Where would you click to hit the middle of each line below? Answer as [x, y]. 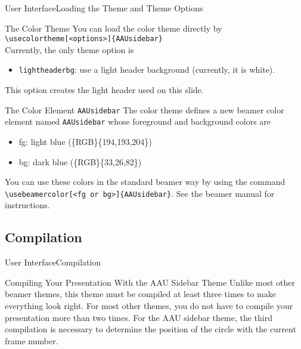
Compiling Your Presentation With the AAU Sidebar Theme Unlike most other [150, 282]
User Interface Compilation [53, 262]
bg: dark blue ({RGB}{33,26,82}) [80, 161]
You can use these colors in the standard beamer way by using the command [145, 182]
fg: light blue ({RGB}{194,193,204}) [85, 141]
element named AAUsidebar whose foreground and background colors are [138, 121]
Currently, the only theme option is [69, 49]
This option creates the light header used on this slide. [104, 90]
